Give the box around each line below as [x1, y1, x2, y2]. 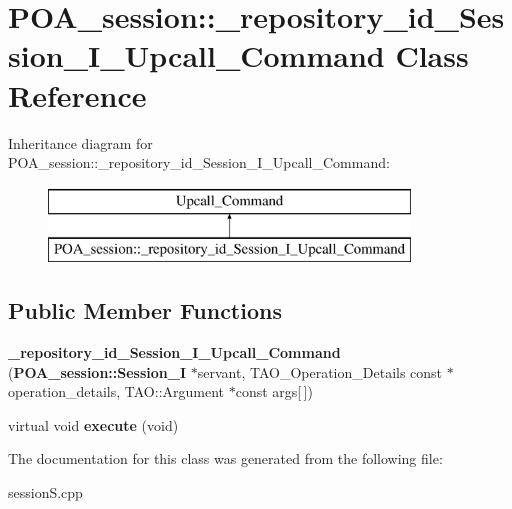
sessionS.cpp [8, 482, 83, 503]
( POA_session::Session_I [8, 361, 187, 382]
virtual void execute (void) [8, 414, 179, 435]
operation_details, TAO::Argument [8, 381, 225, 402]
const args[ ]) [235, 381, 313, 402]
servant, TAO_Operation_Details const [197, 361, 443, 382]
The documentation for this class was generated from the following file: [8, 448, 443, 469]
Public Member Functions [8, 295, 282, 326]
